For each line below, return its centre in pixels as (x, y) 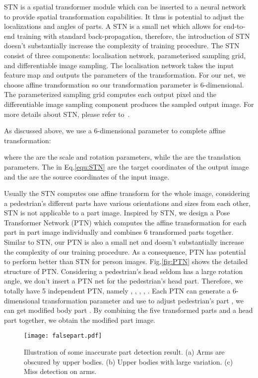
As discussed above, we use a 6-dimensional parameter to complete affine (115, 131)
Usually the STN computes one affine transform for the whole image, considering (127, 193)
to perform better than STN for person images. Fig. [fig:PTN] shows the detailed (126, 261)
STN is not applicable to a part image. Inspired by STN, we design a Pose (117, 213)
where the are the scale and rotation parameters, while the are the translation (123, 157)
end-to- (234, 26)
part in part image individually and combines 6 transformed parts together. (119, 232)
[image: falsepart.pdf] (63, 336)
